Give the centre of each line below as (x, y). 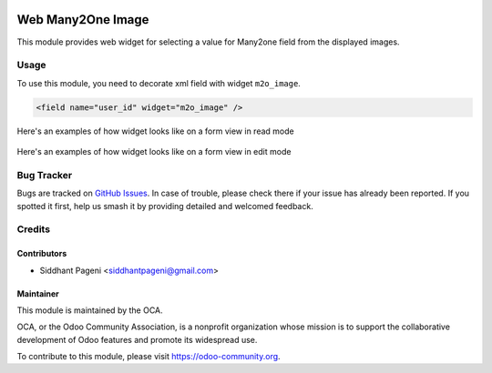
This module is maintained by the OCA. (90, 310)
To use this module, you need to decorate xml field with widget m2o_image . (159, 83)
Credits (33, 229)
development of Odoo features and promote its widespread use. (137, 339)
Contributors (42, 254)
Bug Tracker (45, 175)
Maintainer (38, 293)
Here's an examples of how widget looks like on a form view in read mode (156, 131)
